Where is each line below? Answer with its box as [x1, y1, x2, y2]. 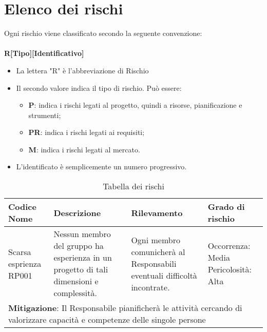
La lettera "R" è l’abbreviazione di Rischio [16, 65, 149, 75]
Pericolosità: [207, 263, 252, 276]
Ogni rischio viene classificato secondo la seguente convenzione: [4, 28, 202, 38]
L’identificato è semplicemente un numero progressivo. [16, 161, 187, 172]
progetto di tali [53, 263, 108, 276]
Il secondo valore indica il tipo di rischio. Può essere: [16, 82, 182, 93]
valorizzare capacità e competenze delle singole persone [8, 314, 206, 326]
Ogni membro [131, 233, 181, 246]
